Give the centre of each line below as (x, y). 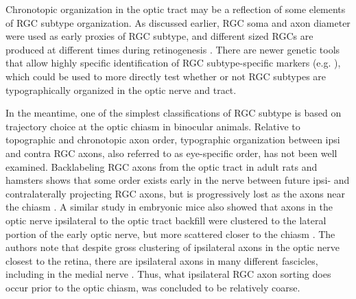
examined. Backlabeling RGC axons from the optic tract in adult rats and (162, 166)
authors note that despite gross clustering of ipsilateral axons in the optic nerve (173, 247)
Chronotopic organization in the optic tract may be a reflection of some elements (176, 9)
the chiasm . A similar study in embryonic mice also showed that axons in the (169, 207)
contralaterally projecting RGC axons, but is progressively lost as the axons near (175, 193)
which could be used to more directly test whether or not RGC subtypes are (166, 76)
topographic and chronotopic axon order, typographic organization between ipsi (173, 140)
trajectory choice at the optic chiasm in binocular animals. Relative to (153, 126)
